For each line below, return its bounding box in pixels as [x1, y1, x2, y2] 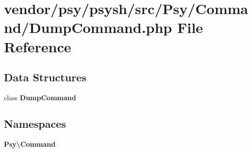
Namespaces [4, 116, 66, 131]
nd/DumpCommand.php [4, 17, 172, 37]
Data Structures [4, 70, 86, 85]
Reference [4, 36, 71, 56]
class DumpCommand [4, 92, 76, 102]
